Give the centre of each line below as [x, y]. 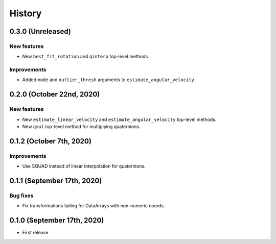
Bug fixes [21, 196]
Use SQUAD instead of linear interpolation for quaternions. [84, 166]
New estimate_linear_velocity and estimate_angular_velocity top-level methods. [119, 119]
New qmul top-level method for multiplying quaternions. [81, 127]
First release [35, 233]
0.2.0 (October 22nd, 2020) [55, 94]
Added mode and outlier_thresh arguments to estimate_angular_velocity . [109, 80]
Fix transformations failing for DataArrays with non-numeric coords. [94, 206]
